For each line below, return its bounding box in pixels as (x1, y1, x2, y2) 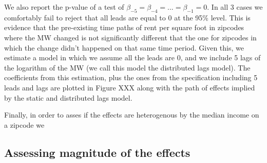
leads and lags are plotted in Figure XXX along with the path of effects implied (4, 82, 255, 92)
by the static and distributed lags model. (4, 92, 132, 103)
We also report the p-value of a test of (4, 2, 124, 12)
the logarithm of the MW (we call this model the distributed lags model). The (4, 62, 251, 73)
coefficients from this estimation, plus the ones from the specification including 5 (4, 72, 258, 83)
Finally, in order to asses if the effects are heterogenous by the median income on (4, 109, 259, 120)
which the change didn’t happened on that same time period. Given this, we (4, 42, 244, 53)
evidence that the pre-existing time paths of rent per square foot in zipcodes (4, 22, 244, 33)
